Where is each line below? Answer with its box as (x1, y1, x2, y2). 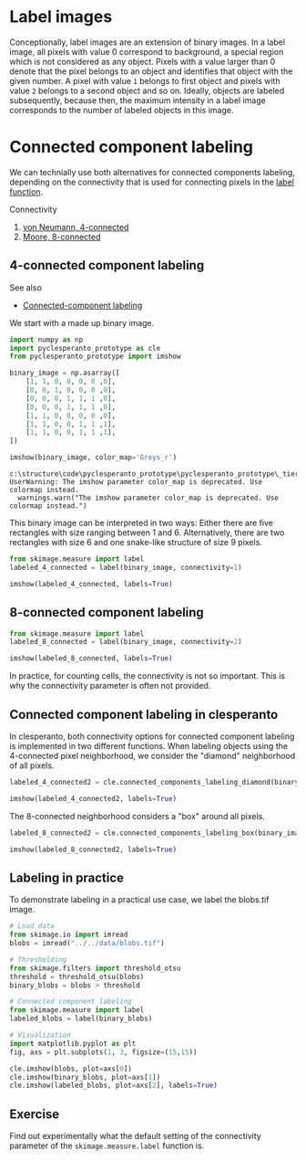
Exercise (9, 1106, 60, 1122)
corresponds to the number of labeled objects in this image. (9, 104, 234, 115)
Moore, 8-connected (22, 231, 101, 242)
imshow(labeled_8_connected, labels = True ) (9, 654, 173, 663)
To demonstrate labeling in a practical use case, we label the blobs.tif (9, 894, 270, 905)
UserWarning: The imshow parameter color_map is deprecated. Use (9, 478, 262, 487)
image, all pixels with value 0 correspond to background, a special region (9, 46, 284, 57)
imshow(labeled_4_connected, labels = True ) (9, 579, 173, 588)
